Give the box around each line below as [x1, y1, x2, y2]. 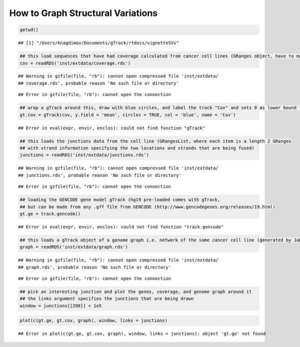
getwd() [19, 27, 38, 33]
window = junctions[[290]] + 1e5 [19, 303, 102, 308]
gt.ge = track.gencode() [19, 211, 81, 216]
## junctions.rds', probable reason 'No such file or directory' [18, 172, 182, 178]
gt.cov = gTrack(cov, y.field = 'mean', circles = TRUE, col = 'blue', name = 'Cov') [19, 112, 236, 118]
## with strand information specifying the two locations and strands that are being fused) [19, 145, 254, 151]
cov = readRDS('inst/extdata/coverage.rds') [19, 60, 131, 66]
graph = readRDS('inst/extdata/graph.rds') [19, 244, 128, 250]
